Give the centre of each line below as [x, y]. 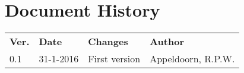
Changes [108, 42]
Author [167, 42]
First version [114, 59]
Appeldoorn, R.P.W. [192, 59]
